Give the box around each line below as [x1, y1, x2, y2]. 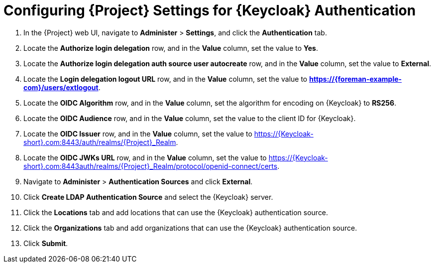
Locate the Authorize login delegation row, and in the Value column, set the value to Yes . [23, 43, 318, 52]
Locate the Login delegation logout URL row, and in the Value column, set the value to [23, 74, 308, 83]
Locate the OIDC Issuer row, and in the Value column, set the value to [23, 129, 252, 138]
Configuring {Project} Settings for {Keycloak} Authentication [3, 2, 416, 19]
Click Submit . [23, 239, 68, 248]
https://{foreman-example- [309, 74, 402, 83]
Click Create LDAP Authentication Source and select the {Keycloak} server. [23, 192, 273, 201]
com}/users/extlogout [23, 83, 99, 92]
